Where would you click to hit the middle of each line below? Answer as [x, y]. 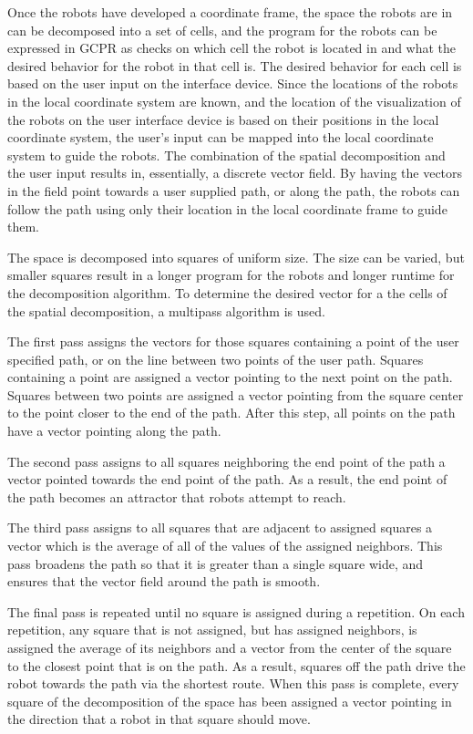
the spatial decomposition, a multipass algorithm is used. [166, 310]
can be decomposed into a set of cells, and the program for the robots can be [222, 30]
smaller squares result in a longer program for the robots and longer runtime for [231, 275]
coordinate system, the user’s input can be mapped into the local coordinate [221, 137]
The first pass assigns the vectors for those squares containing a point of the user [233, 341]
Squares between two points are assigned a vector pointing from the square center [236, 394]
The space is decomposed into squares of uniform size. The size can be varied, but [236, 257]
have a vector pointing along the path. [114, 431]
